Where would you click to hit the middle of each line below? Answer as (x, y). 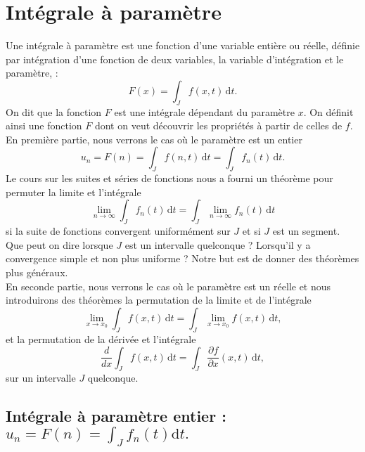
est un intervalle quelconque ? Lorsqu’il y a (218, 244)
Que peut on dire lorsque (59, 244)
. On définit (328, 111)
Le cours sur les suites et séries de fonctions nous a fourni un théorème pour (169, 178)
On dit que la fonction (54, 111)
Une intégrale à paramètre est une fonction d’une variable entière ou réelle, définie (183, 45)
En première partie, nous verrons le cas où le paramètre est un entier (154, 139)
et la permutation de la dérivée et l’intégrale (101, 338)
